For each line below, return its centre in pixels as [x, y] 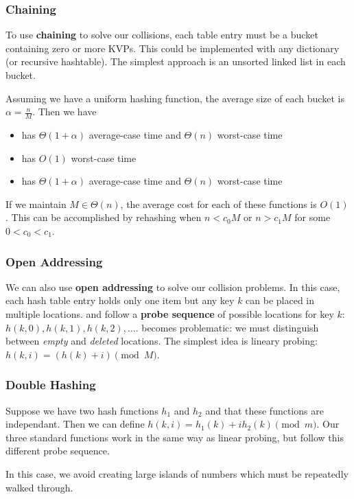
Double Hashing [51, 385]
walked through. [39, 487]
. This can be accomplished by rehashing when [104, 217]
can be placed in [280, 300]
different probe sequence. [58, 451]
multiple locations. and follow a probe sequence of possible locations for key [170, 313]
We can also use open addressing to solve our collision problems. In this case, [173, 287]
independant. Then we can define [75, 424]
